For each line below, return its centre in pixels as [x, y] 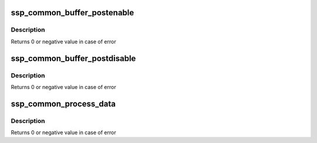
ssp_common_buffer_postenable [72, 13]
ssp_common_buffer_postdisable [73, 58]
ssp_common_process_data [63, 103]
